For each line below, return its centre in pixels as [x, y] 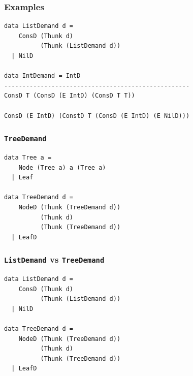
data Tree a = [28, 157]
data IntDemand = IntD [42, 76]
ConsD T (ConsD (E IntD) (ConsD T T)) [70, 96]
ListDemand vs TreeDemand [54, 259]
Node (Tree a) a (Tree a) [62, 167]
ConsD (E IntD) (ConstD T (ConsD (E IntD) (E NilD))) [97, 116]
